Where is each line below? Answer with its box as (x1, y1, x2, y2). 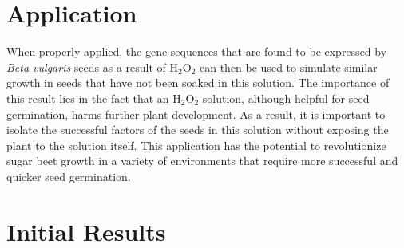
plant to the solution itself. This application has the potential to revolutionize (6, 136, 386, 153)
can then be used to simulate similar (200, 58, 378, 75)
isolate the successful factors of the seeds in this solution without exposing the (6, 121, 389, 138)
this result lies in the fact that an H (6, 89, 181, 106)
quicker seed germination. (6, 167, 131, 184)
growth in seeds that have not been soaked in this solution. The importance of (6, 74, 390, 91)
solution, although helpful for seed (202, 89, 370, 106)
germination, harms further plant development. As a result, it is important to (6, 105, 386, 122)
